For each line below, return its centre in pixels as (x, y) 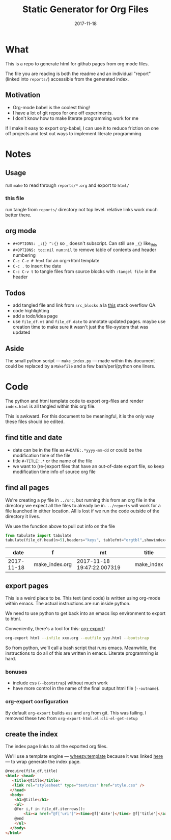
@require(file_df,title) (32, 771)
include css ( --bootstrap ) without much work (60, 683)
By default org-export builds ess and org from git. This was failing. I (76, 712)
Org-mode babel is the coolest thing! (51, 107)
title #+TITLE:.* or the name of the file (52, 461)
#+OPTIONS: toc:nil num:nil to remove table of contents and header (84, 250)
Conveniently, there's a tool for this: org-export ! (55, 629)
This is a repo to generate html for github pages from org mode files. (77, 64)
